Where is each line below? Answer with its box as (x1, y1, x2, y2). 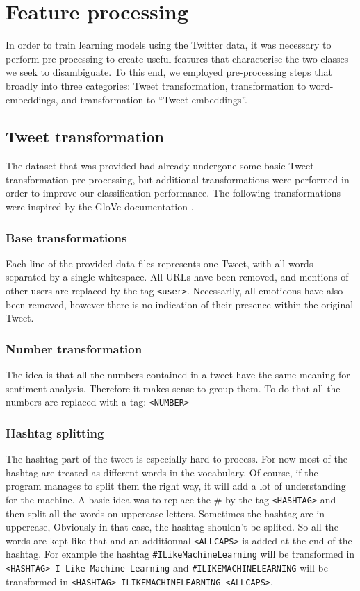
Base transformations (6, 228, 127, 246)
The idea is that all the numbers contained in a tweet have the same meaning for (6, 367, 350, 382)
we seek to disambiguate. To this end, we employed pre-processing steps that (6, 65, 332, 79)
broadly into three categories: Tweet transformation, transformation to (6, 78, 306, 92)
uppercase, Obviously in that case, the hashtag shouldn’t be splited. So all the (6, 519, 338, 534)
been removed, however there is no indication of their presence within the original (6, 297, 354, 311)
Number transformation (6, 340, 142, 357)
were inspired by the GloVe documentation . (6, 199, 194, 214)
